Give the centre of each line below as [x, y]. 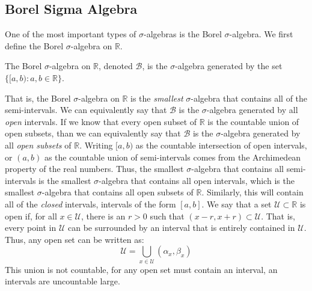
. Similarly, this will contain [252, 192]
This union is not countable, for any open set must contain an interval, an [141, 269]
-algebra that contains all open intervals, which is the [197, 180]
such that [167, 216]
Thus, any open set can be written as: [75, 239]
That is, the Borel [38, 98]
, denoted [116, 66]
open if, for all [31, 216]
